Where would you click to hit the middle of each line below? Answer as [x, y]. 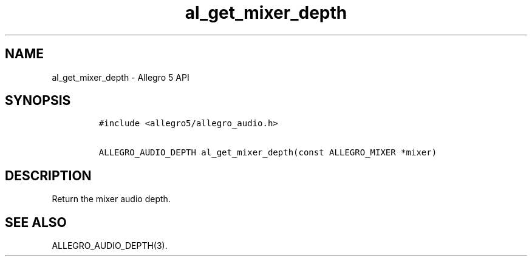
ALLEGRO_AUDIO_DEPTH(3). [110, 246]
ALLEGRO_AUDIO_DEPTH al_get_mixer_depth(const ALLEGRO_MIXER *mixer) [268, 153]
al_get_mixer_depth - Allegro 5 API [121, 77]
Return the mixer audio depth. [111, 199]
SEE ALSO [36, 222]
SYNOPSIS [38, 101]
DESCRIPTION [48, 175]
